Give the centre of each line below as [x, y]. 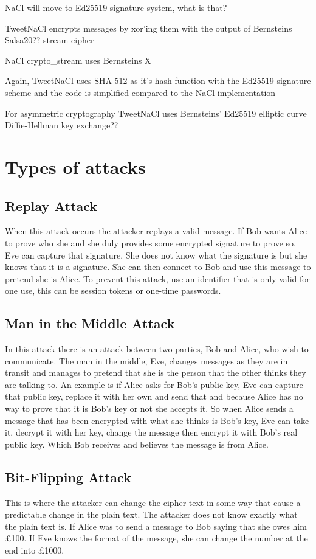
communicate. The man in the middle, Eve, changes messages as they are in [146, 360]
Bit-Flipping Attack [68, 477]
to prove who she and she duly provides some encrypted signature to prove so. [150, 242]
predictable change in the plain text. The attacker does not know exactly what [151, 514]
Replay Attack [51, 205]
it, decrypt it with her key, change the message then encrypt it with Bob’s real [151, 432]
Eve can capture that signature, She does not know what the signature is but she [156, 255]
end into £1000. [35, 550]
